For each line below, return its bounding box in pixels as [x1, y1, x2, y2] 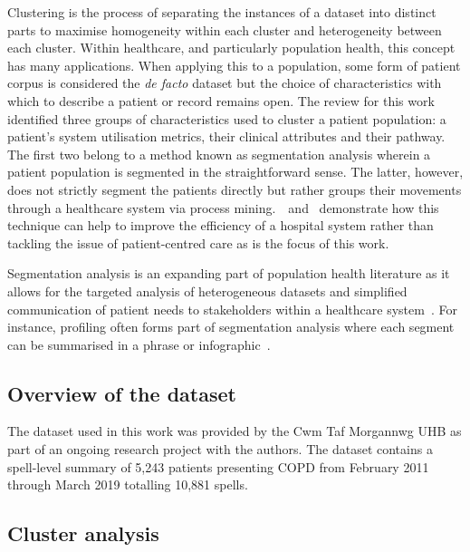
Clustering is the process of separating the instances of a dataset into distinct [7, 3, 436, 21]
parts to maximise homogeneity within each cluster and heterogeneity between [7, 20, 442, 39]
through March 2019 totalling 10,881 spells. [7, 475, 248, 494]
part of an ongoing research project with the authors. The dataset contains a [7, 440, 433, 459]
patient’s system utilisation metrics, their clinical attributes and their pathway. [7, 127, 446, 146]
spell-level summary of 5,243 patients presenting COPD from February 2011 [7, 457, 429, 476]
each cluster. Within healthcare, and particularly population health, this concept [7, 38, 456, 57]
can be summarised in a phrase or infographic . [7, 334, 271, 353]
